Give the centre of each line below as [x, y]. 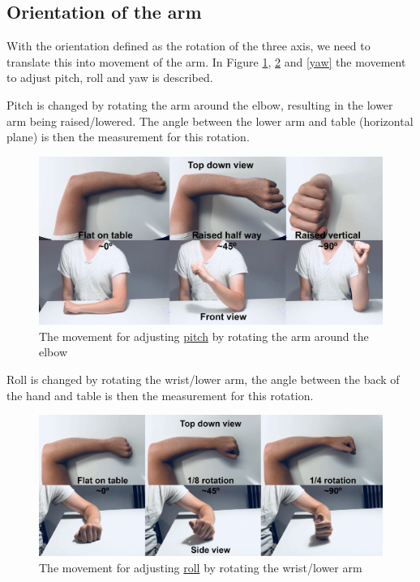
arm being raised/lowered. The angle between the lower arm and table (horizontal [210, 121]
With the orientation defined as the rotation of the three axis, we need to [189, 46]
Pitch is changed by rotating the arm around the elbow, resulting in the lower [200, 104]
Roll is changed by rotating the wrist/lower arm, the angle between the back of [203, 379]
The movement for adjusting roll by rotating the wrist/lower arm [201, 568]
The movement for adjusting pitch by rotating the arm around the [204, 336]
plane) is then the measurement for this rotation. [128, 137]
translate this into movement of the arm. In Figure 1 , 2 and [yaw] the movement [206, 61]
